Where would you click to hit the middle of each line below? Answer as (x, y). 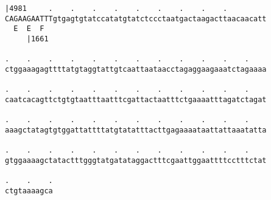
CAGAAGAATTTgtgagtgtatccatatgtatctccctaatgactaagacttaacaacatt (136, 19)
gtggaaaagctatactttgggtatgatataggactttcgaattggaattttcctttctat (136, 160)
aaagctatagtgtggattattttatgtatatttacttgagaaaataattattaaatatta (136, 130)
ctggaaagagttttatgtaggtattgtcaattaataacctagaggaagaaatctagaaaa (136, 69)
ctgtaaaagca (29, 191)
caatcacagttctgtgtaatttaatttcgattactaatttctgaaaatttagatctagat (136, 99)
